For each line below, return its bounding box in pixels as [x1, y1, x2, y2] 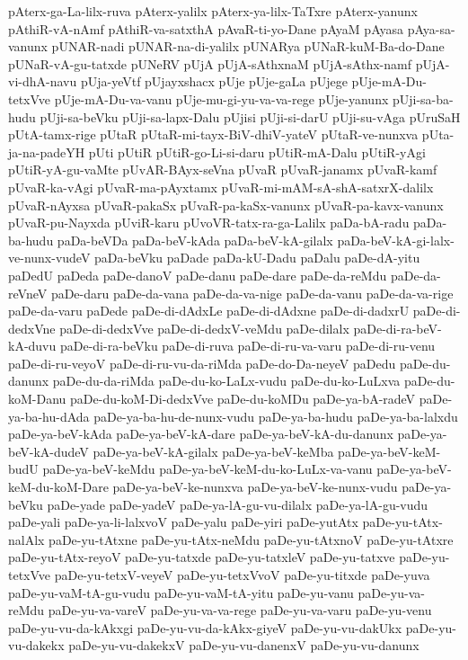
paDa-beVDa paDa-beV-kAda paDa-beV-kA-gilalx [57, 230, 333, 249]
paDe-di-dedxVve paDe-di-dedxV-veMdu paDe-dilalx [59, 318, 349, 337]
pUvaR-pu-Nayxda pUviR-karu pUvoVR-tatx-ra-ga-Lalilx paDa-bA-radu [8, 213, 410, 232]
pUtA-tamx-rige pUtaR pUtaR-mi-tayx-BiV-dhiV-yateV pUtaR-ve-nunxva [8, 125, 419, 144]
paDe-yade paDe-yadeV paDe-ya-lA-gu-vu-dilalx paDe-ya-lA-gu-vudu [47, 495, 428, 513]
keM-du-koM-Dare [8, 477, 109, 496]
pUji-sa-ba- [392, 89, 454, 108]
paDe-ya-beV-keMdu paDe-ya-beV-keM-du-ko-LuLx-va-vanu [42, 459, 373, 478]
